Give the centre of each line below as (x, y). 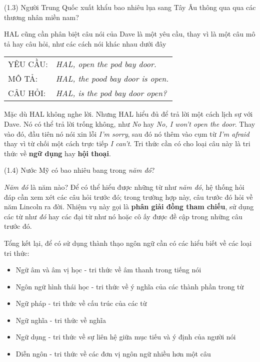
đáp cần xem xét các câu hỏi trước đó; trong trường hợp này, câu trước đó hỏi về (128, 197)
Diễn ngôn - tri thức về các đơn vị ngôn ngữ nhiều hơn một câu (113, 354)
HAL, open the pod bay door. (106, 64)
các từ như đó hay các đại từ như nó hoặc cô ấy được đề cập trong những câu (123, 216)
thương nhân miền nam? (41, 17)
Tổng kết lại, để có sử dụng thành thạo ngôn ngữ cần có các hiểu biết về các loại (128, 243)
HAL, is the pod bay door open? (111, 93)
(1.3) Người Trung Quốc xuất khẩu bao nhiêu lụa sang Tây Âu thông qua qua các (130, 7)
